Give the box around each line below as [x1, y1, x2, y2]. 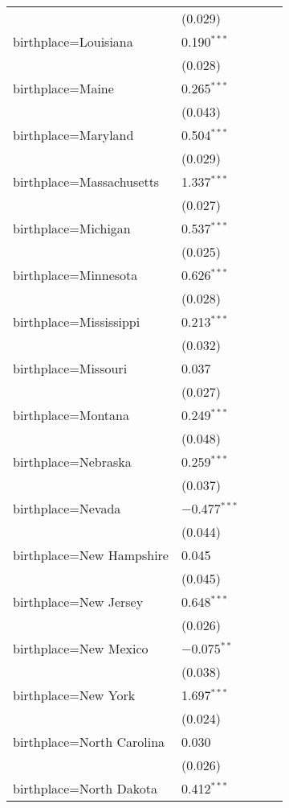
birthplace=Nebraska [13, 452, 132, 471]
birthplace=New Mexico [13, 639, 149, 658]
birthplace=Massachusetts [13, 172, 160, 191]
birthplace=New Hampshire [13, 546, 169, 564]
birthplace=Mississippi [13, 312, 140, 331]
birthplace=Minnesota [13, 266, 138, 284]
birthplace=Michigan [13, 219, 131, 237]
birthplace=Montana [13, 406, 129, 424]
